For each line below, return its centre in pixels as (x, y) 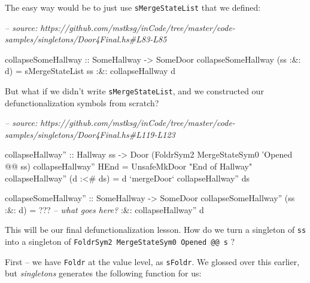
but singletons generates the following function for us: (103, 273)
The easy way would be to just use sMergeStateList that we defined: (133, 7)
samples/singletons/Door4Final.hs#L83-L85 (86, 39)
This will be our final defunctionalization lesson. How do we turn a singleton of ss (156, 230)
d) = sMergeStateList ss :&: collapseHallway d (90, 71)
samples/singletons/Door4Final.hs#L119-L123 (90, 134)
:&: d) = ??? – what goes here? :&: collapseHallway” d (104, 209)
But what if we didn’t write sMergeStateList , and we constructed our (134, 91)
